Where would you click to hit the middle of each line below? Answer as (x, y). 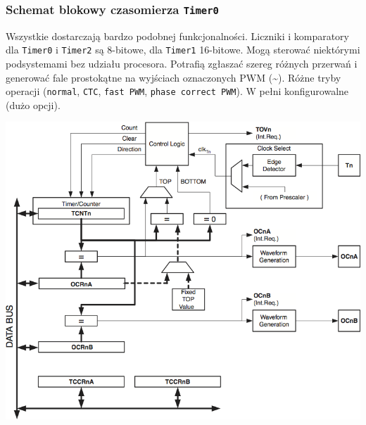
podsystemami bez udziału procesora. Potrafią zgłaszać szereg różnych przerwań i (182, 64)
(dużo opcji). (33, 104)
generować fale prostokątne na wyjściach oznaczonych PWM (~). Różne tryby (173, 77)
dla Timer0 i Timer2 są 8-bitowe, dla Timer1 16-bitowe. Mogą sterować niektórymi (183, 50)
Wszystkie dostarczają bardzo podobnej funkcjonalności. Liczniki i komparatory (177, 36)
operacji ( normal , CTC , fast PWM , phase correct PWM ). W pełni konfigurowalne (177, 91)
